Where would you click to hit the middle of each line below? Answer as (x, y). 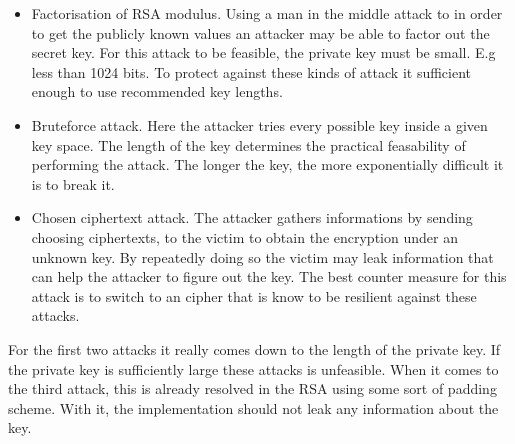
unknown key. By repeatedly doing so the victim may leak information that (262, 256)
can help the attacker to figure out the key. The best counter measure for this (269, 276)
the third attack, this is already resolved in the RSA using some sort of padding (252, 388)
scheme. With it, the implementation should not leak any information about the (253, 407)
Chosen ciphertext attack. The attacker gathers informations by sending (252, 217)
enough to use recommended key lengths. (157, 91)
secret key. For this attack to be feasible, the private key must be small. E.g (263, 52)
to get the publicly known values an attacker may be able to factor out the (260, 32)
